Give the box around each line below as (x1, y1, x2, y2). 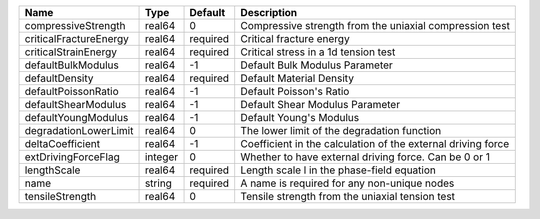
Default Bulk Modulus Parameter (240, 58, 394, 72)
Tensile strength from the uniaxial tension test (240, 190, 455, 203)
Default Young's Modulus (240, 111, 360, 124)
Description (240, 6, 298, 19)
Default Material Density (240, 71, 355, 85)
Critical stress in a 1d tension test (240, 45, 396, 59)
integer (144, 150, 179, 164)
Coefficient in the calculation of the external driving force (240, 137, 510, 150)
